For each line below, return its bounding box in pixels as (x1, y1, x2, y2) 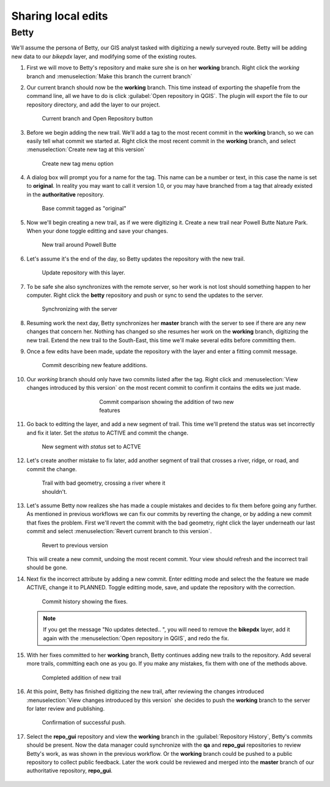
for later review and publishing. (26, 705, 105, 712)
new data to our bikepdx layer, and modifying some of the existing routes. (11, 53, 197, 60)
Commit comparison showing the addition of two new (99, 398, 234, 405)
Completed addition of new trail (42, 674, 122, 681)
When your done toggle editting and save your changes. (26, 227, 168, 235)
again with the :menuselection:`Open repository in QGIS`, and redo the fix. (43, 634, 229, 642)
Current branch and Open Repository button (42, 115, 153, 122)
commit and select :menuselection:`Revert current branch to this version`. (26, 528, 212, 535)
